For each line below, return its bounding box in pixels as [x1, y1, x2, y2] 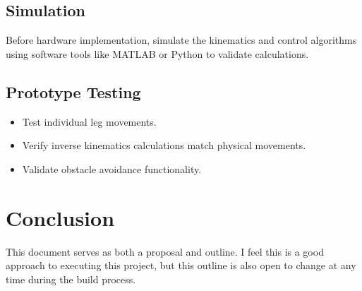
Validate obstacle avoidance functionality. [22, 161, 202, 176]
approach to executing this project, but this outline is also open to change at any [6, 258, 356, 273]
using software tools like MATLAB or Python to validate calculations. [6, 46, 309, 61]
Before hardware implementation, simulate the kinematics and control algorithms [6, 32, 357, 47]
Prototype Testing [6, 81, 141, 102]
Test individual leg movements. [22, 114, 157, 129]
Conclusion [6, 203, 115, 232]
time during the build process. [6, 271, 136, 286]
